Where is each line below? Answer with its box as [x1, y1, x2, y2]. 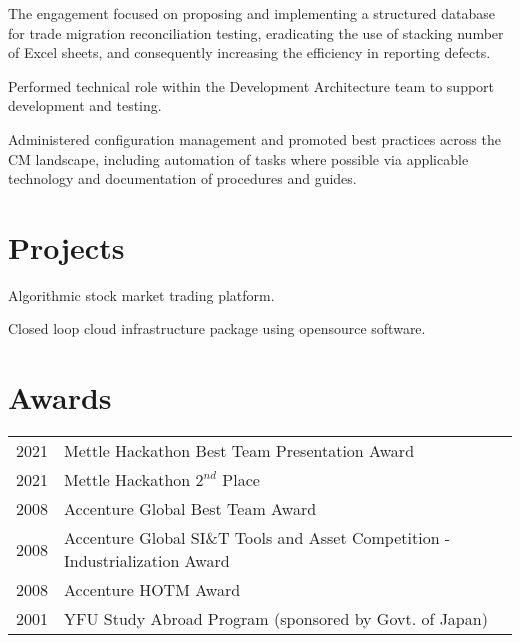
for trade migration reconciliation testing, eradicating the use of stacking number [8, 22, 504, 43]
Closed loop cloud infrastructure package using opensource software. [8, 318, 426, 339]
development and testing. [8, 95, 162, 116]
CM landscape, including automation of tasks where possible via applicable [8, 148, 469, 169]
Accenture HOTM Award [64, 578, 241, 602]
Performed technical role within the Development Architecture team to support [8, 75, 495, 96]
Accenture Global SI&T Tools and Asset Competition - [64, 526, 451, 550]
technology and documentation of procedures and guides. [8, 168, 357, 189]
